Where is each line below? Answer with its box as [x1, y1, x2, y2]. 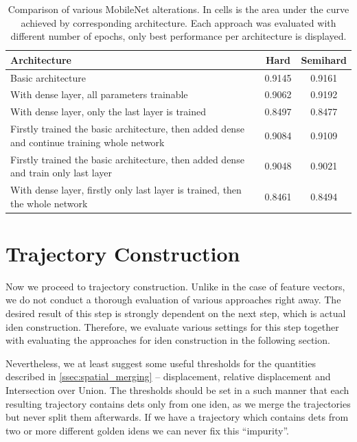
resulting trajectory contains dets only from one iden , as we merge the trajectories [5, 396, 351, 410]
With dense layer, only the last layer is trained [10, 104, 207, 119]
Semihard [301, 52, 347, 67]
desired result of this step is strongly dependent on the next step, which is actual [5, 306, 346, 321]
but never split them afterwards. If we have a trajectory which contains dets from [5, 410, 349, 424]
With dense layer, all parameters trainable [10, 87, 188, 102]
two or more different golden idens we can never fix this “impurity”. [5, 423, 289, 437]
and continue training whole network [10, 135, 165, 149]
